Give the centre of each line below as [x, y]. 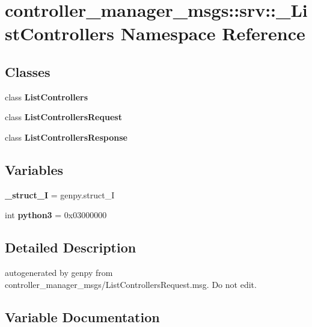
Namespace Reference [213, 33]
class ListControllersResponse [66, 137]
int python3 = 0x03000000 [56, 215]
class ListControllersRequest [63, 117]
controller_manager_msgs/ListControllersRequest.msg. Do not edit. [131, 284]
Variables [34, 169]
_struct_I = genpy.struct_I [60, 194]
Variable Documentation [82, 316]
